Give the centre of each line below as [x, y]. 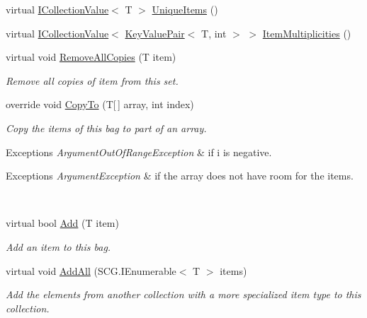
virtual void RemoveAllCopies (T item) [91, 57]
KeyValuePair [155, 33]
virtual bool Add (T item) [62, 223]
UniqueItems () [185, 9]
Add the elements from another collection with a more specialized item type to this [183, 294]
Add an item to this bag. [58, 246]
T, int [214, 33]
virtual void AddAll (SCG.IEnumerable [91, 270]
